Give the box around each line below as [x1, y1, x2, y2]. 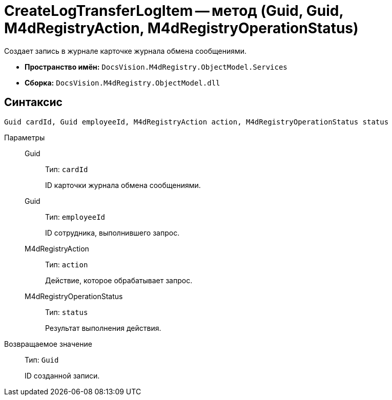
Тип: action [45, 260, 88, 269]
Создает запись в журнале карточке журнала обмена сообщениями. [4, 46, 247, 55]
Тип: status [45, 307, 88, 317]
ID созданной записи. [25, 371, 100, 380]
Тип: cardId [45, 164, 88, 174]
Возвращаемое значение [4, 339, 92, 348]
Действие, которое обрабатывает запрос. [45, 276, 193, 285]
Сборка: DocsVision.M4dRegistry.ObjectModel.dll [25, 78, 220, 87]
